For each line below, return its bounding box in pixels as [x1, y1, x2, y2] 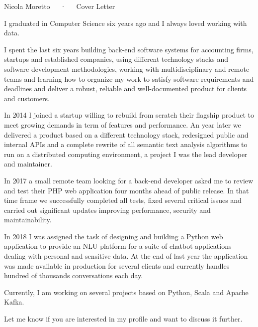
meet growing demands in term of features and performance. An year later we [4, 119, 241, 130]
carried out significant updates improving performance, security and [4, 204, 211, 215]
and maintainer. [4, 159, 52, 169]
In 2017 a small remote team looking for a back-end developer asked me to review [4, 175, 254, 185]
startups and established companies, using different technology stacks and [4, 54, 229, 64]
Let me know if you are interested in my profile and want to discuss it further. [4, 314, 243, 324]
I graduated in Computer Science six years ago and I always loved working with [4, 17, 247, 28]
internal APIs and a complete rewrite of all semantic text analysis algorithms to [4, 139, 248, 150]
